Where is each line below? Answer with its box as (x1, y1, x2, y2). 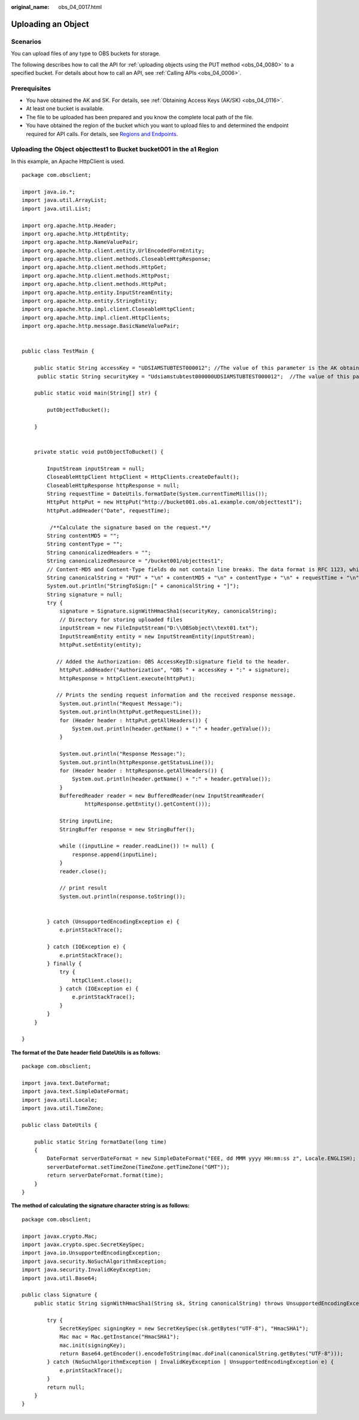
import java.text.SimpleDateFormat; (22, 1088, 129, 1095)
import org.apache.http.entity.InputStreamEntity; (22, 289, 174, 296)
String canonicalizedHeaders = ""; (47, 549, 151, 556)
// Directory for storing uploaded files (59, 616, 182, 623)
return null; (47, 1383, 85, 1391)
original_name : (11, 4, 50, 10)
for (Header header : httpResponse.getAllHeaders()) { (59, 767, 224, 774)
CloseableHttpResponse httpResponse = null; (47, 482, 180, 489)
